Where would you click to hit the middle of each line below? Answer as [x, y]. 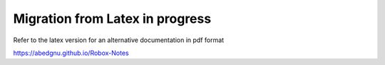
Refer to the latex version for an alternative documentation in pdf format [119, 40]
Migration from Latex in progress [112, 19]
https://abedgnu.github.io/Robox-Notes [71, 53]
